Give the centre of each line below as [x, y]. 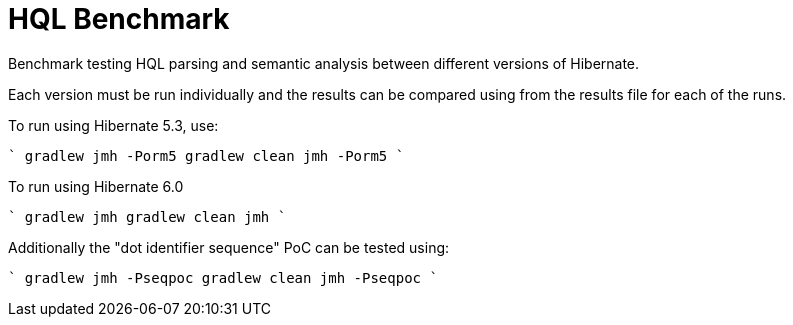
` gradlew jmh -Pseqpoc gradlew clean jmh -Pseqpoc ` [223, 277]
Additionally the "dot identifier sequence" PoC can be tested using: [229, 247]
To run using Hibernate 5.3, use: [113, 125]
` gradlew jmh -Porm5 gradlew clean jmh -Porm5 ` [206, 155]
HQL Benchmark [119, 19]
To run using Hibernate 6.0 [96, 186]
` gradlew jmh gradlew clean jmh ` [147, 216]
